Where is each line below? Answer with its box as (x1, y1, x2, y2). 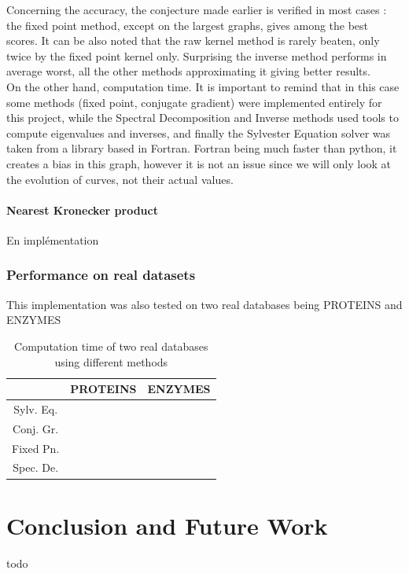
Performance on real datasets (6, 265, 196, 285)
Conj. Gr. (13, 420, 59, 436)
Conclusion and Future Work (6, 509, 328, 541)
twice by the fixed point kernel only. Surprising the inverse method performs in (6, 47, 387, 64)
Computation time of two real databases (14, 337, 208, 354)
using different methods (54, 353, 168, 370)
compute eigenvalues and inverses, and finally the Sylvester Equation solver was (6, 124, 391, 141)
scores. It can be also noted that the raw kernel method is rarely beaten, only (6, 32, 380, 49)
